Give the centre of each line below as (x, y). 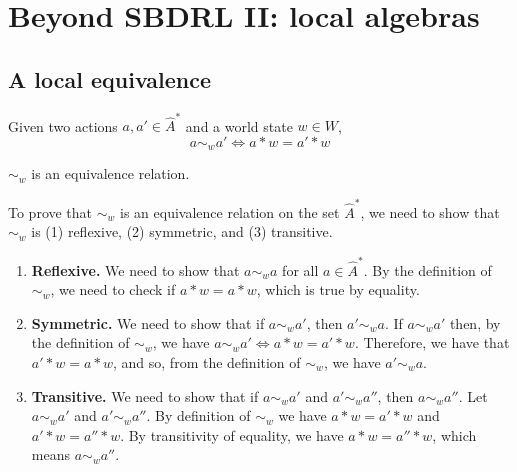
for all (300, 269)
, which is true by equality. (338, 289)
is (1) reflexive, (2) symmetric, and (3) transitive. (182, 231)
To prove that (50, 211)
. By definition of (198, 415)
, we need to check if (113, 289)
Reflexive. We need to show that (135, 269)
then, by (475, 322)
